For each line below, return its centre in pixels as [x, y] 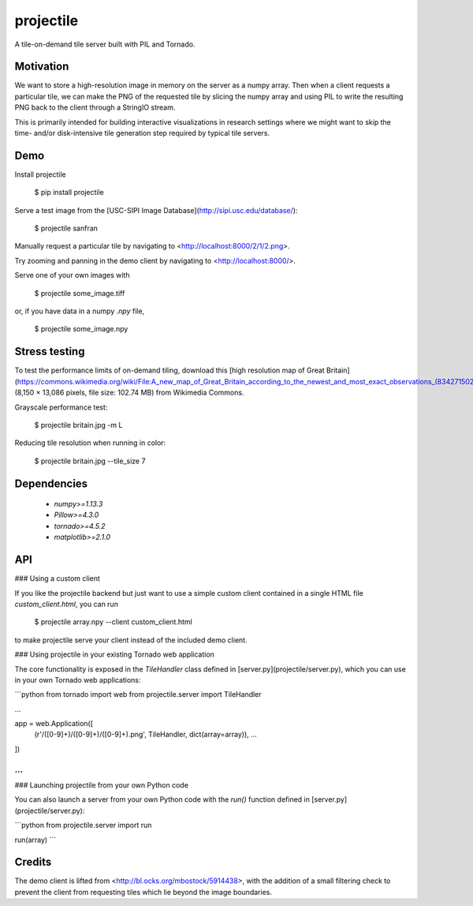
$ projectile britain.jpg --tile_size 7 [90, 461]
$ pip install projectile [69, 193]
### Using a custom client [57, 578]
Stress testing [50, 352]
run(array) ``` [35, 840]
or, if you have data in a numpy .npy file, [80, 311]
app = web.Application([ [54, 724]
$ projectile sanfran [66, 228]
